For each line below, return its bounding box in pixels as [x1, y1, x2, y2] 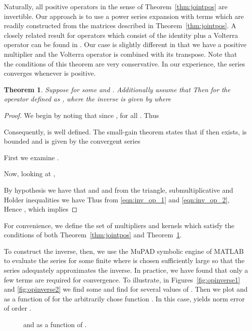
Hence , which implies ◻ [4, 204, 78, 214]
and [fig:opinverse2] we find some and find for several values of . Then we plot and [4, 284, 248, 294]
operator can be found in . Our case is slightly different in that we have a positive [4, 39, 247, 50]
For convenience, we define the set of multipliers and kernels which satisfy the [4, 220, 235, 230]
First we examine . [4, 152, 59, 162]
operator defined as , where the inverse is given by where [4, 94, 171, 104]
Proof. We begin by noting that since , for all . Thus [4, 110, 159, 120]
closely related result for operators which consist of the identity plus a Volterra [4, 30, 238, 40]
